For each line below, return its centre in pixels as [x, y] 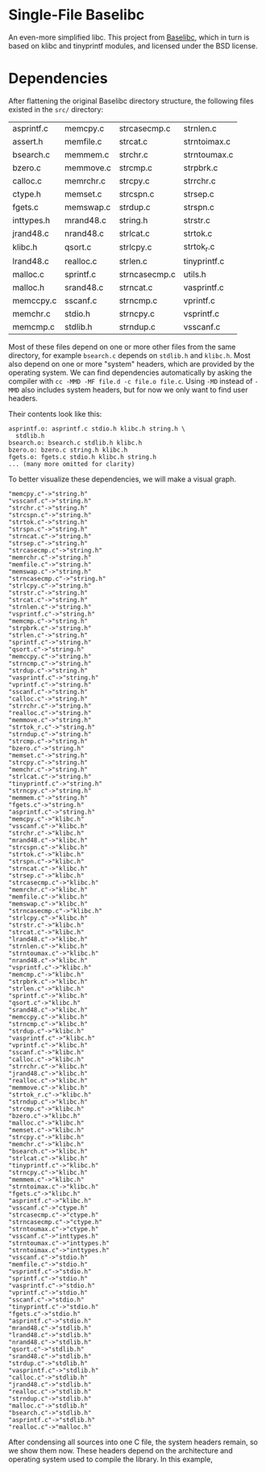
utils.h [195, 275]
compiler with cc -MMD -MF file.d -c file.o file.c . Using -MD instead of [131, 381]
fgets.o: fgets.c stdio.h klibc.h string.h [83, 457]
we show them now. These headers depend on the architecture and [121, 1451]
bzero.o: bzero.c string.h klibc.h [68, 450]
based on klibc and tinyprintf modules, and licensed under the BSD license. [133, 45]
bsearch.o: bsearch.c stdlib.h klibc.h [75, 443]
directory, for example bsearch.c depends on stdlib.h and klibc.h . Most [130, 355]
